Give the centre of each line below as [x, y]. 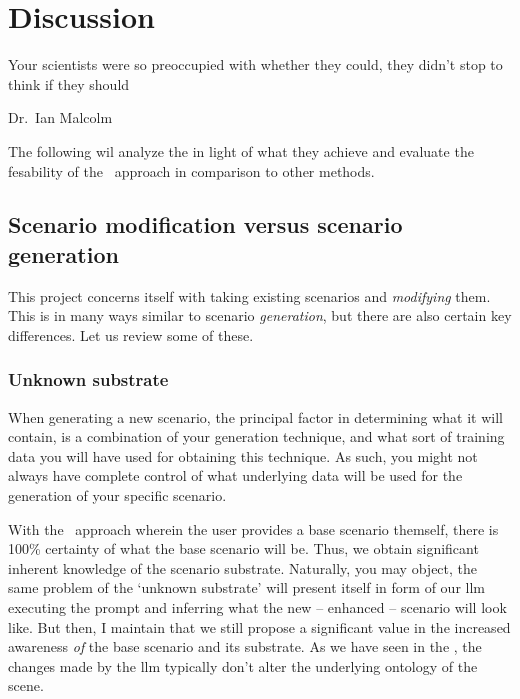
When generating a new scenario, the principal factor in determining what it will [255, 416]
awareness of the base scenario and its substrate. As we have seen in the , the [245, 646]
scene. [26, 685]
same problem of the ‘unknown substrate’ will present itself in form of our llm [246, 587]
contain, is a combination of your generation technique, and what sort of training [256, 436]
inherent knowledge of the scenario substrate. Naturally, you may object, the [243, 567]
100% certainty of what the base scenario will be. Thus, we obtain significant [243, 548]
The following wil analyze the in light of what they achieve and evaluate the [241, 150]
